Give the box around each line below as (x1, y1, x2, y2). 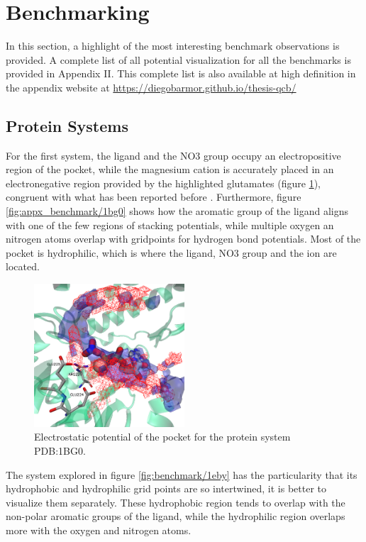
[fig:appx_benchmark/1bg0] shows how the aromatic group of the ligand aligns (6, 204, 349, 219)
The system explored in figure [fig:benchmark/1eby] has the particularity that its (6, 467, 357, 482)
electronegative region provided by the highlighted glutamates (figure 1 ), (6, 175, 321, 190)
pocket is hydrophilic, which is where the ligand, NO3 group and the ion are (6, 245, 337, 260)
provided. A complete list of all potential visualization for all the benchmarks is (6, 52, 351, 67)
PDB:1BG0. (34, 443, 86, 458)
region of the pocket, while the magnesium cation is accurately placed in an (6, 162, 334, 177)
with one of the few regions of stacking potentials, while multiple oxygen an (6, 217, 334, 232)
